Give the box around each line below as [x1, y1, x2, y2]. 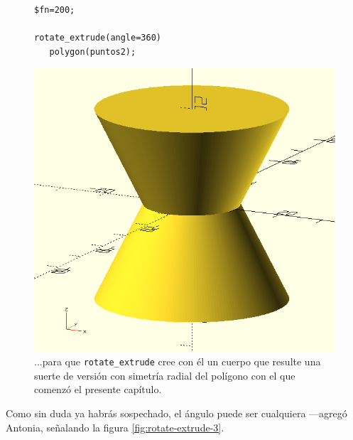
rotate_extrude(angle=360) [34, 33, 161, 43]
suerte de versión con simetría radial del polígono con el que [34, 367, 295, 382]
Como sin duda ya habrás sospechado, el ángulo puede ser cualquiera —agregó [6, 406, 347, 421]
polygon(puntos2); [49, 46, 136, 57]
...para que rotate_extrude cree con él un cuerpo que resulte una [34, 354, 321, 369]
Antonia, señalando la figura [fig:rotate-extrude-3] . [6, 419, 224, 434]
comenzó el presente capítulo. [34, 382, 162, 397]
